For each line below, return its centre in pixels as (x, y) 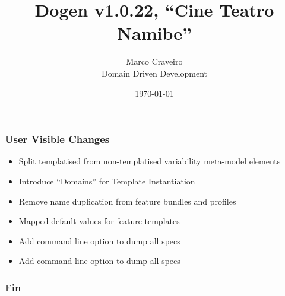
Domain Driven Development (154, 73)
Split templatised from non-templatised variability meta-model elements (150, 161)
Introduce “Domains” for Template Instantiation (107, 181)
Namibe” (154, 33)
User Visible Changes (57, 139)
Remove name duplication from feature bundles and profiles (127, 201)
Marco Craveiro (154, 61)
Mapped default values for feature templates (99, 221)
